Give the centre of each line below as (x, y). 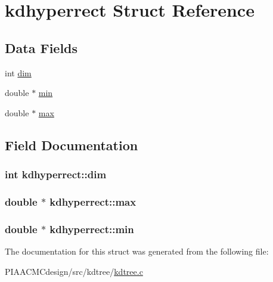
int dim (18, 72)
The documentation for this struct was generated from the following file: (137, 251)
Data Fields (41, 47)
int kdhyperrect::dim (56, 174)
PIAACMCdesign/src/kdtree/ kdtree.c (74, 271)
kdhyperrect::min (92, 229)
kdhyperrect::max (93, 201)
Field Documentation (72, 145)
